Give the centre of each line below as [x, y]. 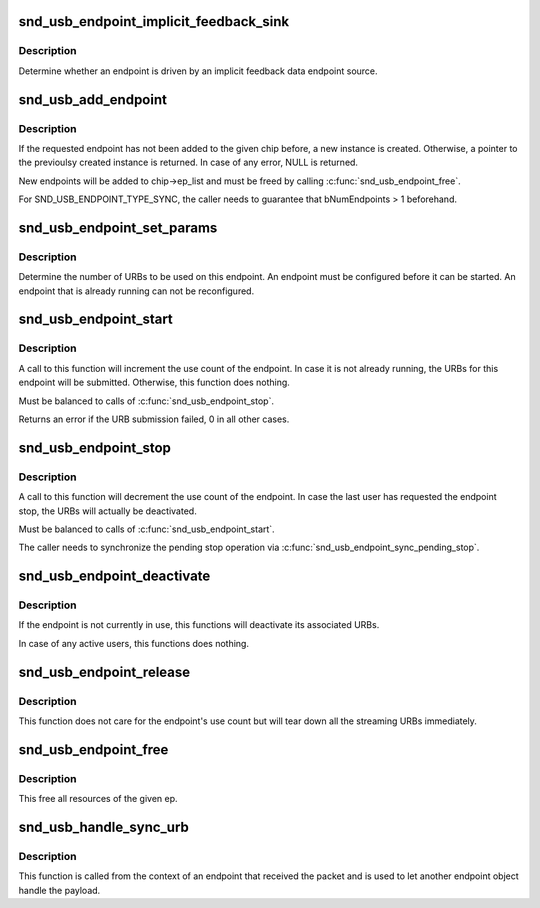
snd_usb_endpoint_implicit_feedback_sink [154, 21]
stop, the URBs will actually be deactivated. [107, 511]
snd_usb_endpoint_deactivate [114, 576]
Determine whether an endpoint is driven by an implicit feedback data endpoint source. [198, 71]
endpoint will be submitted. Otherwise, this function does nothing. [154, 382]
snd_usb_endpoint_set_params [118, 227]
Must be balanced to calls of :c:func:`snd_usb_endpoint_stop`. [146, 401]
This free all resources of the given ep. [98, 799]
